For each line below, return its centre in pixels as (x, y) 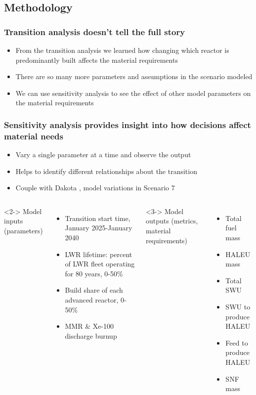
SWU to (238, 307)
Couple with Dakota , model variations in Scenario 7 (95, 188)
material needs (34, 136)
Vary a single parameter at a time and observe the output (103, 154)
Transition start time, (98, 218)
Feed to (237, 342)
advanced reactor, (92, 300)
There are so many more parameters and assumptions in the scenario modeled (134, 76)
